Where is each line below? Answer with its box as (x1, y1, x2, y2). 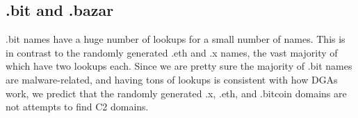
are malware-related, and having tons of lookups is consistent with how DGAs (6, 72, 338, 86)
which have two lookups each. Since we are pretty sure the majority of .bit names (6, 59, 352, 73)
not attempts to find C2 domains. (6, 99, 149, 114)
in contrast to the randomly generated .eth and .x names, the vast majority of (6, 45, 338, 59)
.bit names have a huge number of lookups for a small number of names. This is (6, 32, 345, 46)
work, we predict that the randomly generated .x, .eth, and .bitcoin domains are (6, 86, 347, 100)
